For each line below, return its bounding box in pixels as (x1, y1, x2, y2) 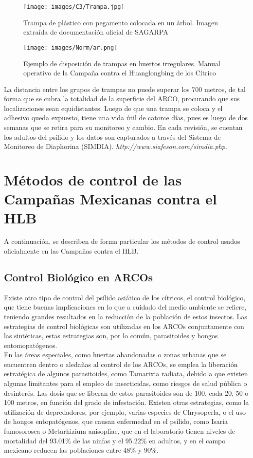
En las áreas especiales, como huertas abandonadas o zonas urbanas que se (4, 349, 227, 360)
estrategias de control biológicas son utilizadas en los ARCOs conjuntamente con (4, 321, 244, 331)
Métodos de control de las (4, 170, 182, 190)
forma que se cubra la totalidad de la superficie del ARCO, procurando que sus (4, 93, 240, 104)
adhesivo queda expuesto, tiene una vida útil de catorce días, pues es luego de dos (4, 112, 248, 123)
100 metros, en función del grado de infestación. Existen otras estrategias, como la (4, 397, 249, 407)
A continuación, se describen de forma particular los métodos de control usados (4, 236, 240, 246)
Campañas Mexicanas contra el (4, 189, 217, 209)
